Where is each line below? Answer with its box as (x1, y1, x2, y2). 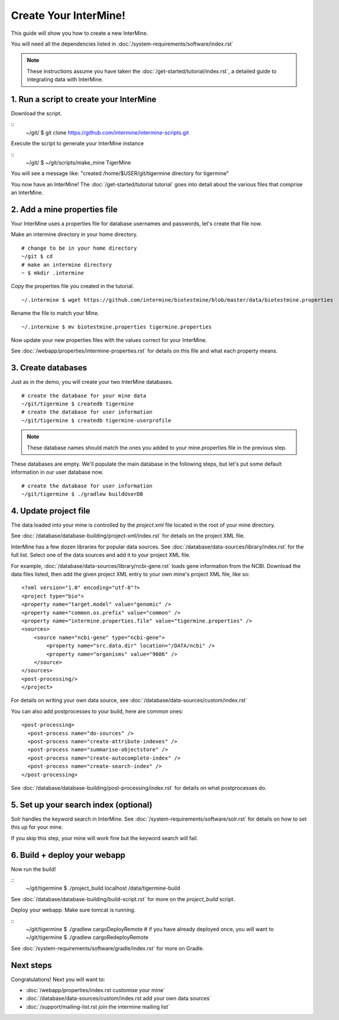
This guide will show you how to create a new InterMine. (11, 30, 148, 37)
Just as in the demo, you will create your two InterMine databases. (11, 379, 173, 386)
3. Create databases (11, 363, 87, 373)
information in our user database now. (11, 469, 104, 476)
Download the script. (11, 110, 62, 117)
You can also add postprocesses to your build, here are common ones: (11, 708, 183, 715)
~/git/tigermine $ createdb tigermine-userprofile (21, 417, 172, 424)
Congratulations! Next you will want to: (11, 976, 106, 983)
